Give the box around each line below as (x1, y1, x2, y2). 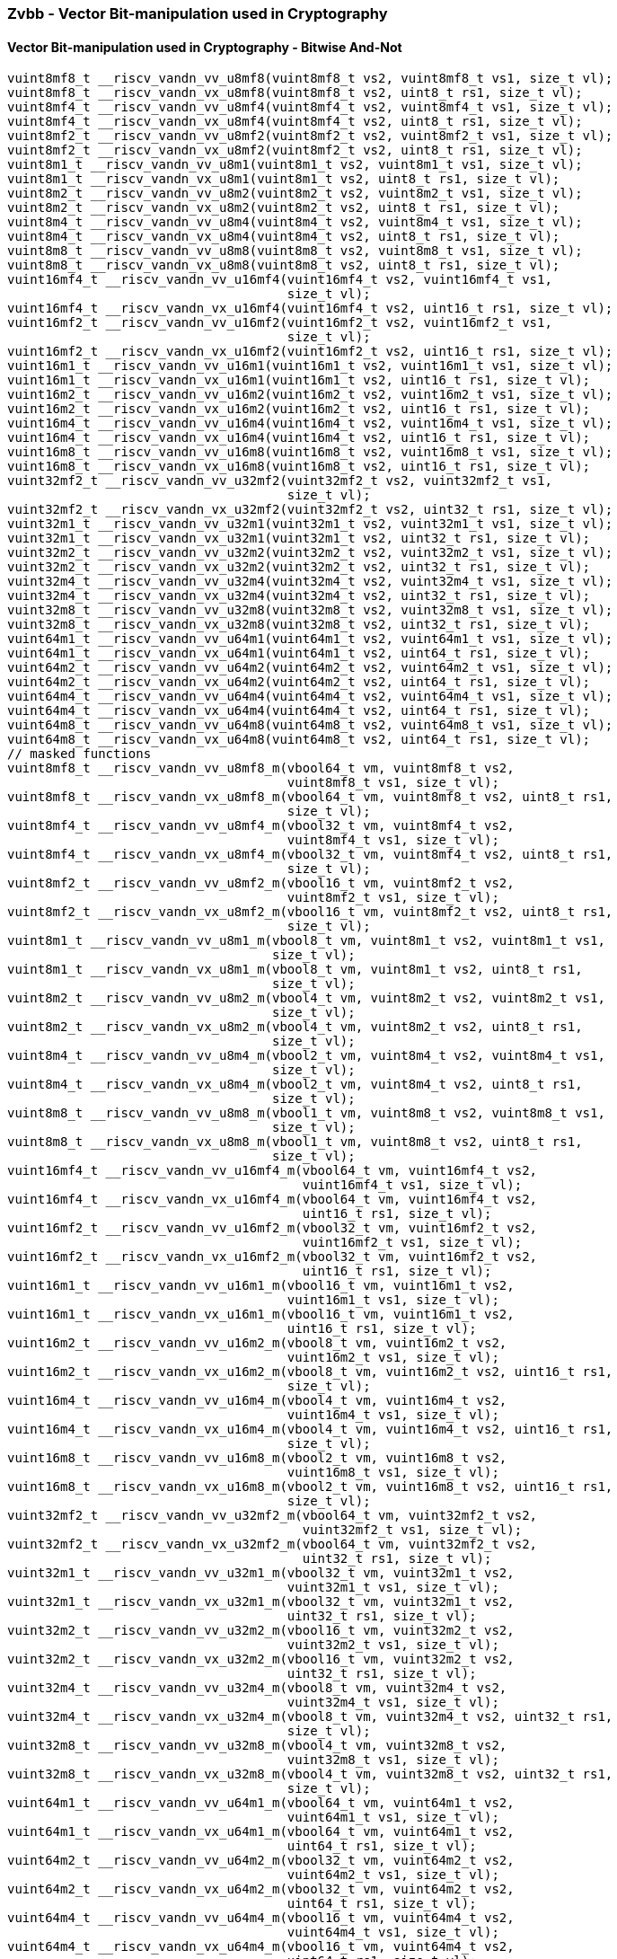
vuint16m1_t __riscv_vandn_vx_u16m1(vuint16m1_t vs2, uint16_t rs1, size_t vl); (7, 373, 591, 388)
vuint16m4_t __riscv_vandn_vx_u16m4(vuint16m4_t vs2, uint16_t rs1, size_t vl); (7, 430, 591, 446)
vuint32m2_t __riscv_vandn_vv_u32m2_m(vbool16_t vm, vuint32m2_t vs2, (7, 1623, 515, 1638)
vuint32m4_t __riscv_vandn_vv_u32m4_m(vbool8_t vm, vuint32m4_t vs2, (7, 1681, 507, 1696)
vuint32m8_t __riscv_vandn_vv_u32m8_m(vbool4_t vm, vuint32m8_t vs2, (7, 1738, 507, 1753)
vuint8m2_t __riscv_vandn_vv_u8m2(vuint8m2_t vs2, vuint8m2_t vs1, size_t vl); (7, 186, 583, 201)
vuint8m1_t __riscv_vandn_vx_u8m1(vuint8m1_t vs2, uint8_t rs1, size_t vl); (7, 172, 560, 187)
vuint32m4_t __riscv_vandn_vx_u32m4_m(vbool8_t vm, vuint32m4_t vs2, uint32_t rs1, (7, 1709, 613, 1725)
